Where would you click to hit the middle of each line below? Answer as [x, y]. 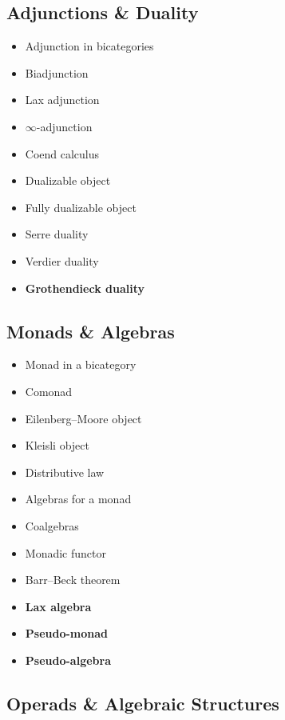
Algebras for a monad [78, 499]
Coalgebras [52, 525]
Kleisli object [57, 445]
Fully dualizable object [81, 207]
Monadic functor [65, 552]
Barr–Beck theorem [73, 580]
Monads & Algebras [91, 331]
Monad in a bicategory [81, 364]
